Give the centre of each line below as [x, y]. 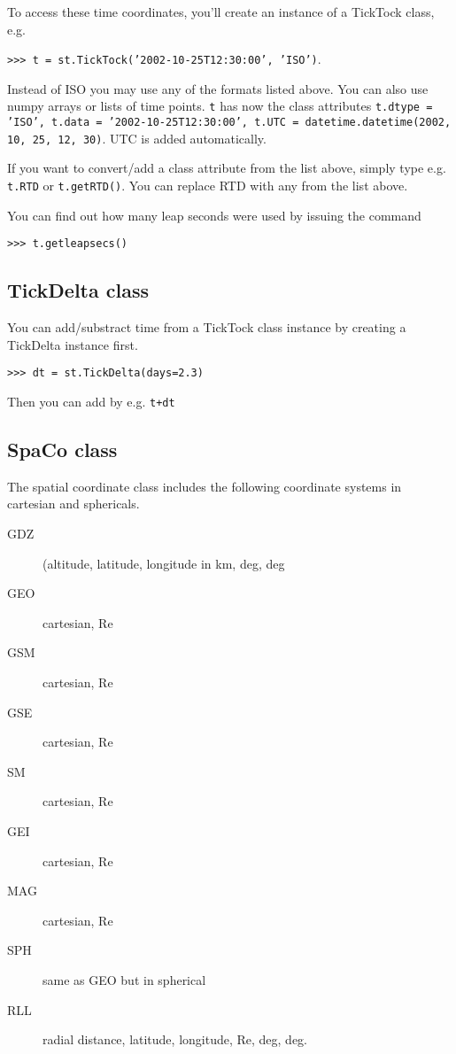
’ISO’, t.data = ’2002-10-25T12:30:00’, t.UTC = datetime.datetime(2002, [229, 123]
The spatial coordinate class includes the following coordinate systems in [205, 486]
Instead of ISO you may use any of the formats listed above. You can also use [218, 88]
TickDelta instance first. [73, 344]
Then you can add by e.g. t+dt [91, 401]
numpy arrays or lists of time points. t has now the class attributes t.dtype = [220, 106]
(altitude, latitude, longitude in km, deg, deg [164, 563]
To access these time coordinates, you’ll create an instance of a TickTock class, [221, 12]
